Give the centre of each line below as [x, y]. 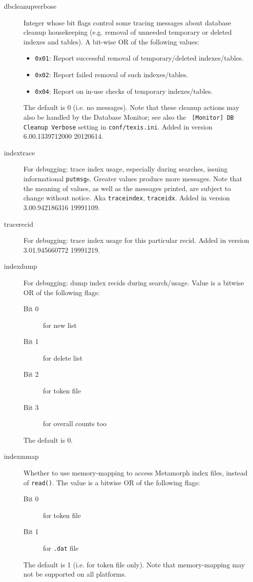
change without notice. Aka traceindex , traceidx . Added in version [127, 198]
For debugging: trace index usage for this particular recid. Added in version [136, 240]
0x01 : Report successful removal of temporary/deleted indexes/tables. [139, 58]
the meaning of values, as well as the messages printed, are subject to [127, 188]
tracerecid [19, 224]
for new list [60, 325]
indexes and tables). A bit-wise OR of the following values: [111, 41]
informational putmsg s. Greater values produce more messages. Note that [133, 179]
